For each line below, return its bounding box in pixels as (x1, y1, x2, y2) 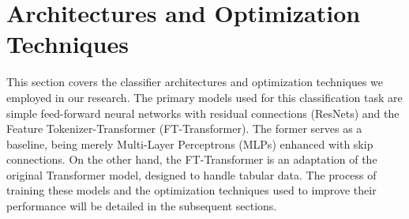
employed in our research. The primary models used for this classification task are (6, 89, 403, 105)
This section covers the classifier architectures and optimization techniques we (6, 74, 384, 90)
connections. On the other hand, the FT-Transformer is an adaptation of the (6, 151, 377, 168)
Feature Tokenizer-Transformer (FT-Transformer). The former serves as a (6, 120, 362, 137)
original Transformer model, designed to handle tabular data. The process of (6, 166, 377, 183)
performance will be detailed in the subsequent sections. (6, 198, 277, 214)
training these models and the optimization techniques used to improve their (6, 182, 377, 198)
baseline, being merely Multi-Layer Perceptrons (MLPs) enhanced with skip (6, 135, 373, 152)
